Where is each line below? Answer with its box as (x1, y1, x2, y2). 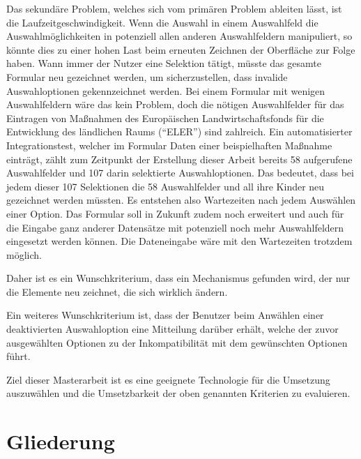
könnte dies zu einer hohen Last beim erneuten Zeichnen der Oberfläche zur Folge (6, 42, 355, 57)
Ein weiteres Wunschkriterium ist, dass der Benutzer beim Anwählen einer (6, 308, 324, 322)
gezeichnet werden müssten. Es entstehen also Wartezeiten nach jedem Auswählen (6, 193, 356, 207)
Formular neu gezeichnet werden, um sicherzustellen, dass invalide (6, 69, 288, 84)
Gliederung (6, 427, 115, 456)
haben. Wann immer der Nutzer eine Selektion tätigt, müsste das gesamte (6, 56, 321, 70)
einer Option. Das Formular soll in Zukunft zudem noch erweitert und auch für (6, 206, 344, 220)
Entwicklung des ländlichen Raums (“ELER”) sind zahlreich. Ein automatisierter (6, 124, 353, 139)
